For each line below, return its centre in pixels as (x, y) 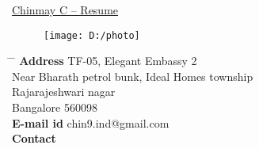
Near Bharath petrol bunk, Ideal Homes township (133, 76)
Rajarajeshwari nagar (64, 92)
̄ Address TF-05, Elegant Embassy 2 (105, 61)
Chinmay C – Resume (65, 10)
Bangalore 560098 (55, 107)
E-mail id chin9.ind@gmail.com (91, 122)
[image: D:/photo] (92, 35)
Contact (34, 138)
